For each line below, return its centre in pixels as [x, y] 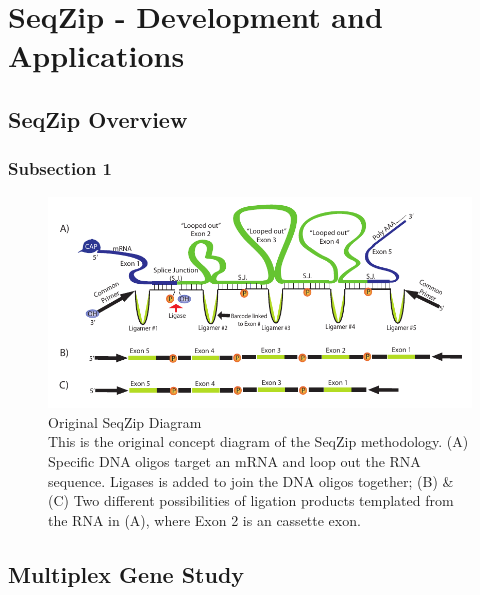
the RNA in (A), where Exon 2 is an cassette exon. [204, 519]
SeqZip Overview [98, 118]
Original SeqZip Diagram [125, 421]
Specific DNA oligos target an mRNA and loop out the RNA [234, 461]
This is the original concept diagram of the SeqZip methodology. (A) [258, 441]
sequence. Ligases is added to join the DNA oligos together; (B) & [251, 480]
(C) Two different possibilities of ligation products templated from [251, 500]
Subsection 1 [60, 168]
